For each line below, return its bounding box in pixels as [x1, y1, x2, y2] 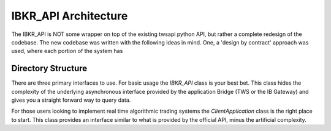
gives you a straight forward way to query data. [11, 96, 131, 104]
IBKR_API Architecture [11, 9, 128, 23]
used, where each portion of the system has [11, 48, 123, 55]
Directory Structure [11, 63, 88, 74]
